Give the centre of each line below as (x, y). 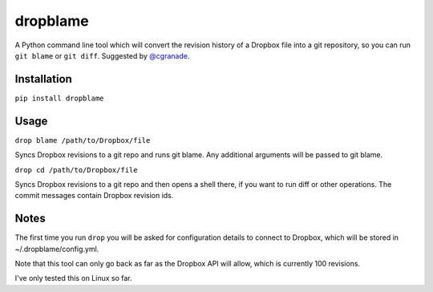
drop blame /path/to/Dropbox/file (83, 140)
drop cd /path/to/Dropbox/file (76, 170)
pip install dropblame (59, 98)
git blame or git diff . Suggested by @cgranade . (102, 55)
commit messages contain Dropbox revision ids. (94, 196)
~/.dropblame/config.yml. (57, 249)
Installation (43, 79)
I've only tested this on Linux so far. (73, 278)
